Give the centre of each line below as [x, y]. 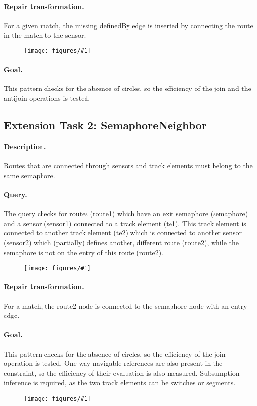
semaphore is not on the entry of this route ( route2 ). [84, 252]
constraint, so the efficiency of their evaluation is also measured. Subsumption [122, 373]
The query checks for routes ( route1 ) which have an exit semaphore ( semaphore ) [126, 213]
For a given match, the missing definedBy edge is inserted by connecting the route [128, 25]
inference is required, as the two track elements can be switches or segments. [120, 383]
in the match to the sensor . [45, 35]
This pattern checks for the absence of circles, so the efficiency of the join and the [128, 88]
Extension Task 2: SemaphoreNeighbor [105, 125]
